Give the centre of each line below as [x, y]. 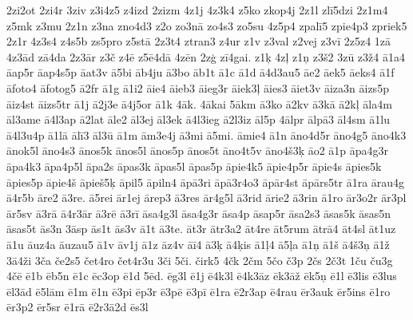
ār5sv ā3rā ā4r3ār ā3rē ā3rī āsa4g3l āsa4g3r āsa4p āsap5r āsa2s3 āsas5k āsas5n [199, 213]
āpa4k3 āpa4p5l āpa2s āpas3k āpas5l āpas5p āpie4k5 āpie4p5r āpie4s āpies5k [194, 166]
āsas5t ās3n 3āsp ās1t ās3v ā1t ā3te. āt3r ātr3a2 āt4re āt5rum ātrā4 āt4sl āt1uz [201, 229]
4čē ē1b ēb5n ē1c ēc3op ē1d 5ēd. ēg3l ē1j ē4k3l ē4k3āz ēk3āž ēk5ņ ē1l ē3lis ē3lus [202, 276]
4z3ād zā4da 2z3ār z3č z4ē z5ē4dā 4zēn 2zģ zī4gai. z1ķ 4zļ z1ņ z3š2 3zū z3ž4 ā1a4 [206, 56]
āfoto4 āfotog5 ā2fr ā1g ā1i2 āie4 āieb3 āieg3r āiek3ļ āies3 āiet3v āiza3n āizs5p [198, 87]
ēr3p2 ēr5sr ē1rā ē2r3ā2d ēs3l [77, 307]
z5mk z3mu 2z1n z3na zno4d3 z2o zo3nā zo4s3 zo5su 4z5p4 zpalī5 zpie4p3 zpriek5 [207, 25]
